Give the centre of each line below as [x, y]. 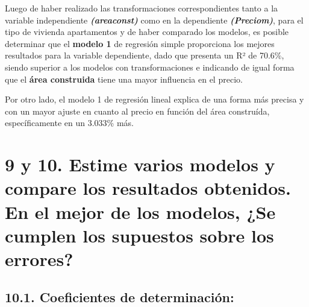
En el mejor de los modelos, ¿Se [140, 211]
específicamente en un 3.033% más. [70, 123]
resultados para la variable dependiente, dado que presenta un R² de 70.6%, [145, 55]
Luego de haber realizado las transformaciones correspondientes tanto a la [142, 8]
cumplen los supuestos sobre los [139, 235]
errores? [39, 258]
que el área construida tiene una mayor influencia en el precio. [124, 79]
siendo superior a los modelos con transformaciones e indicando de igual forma [150, 67]
